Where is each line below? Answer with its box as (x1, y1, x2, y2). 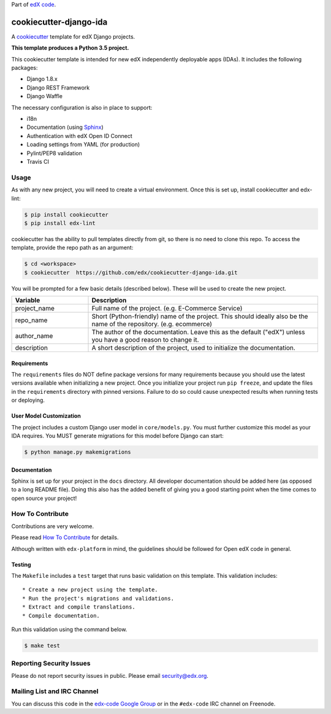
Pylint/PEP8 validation (26, 149, 82, 156)
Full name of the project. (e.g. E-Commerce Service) (91, 304, 243, 313)
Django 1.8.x (26, 75, 58, 83)
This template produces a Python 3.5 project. (11, 44, 129, 52)
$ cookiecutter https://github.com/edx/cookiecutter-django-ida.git (24, 269, 238, 276)
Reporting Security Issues (11, 659, 91, 668)
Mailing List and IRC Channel (11, 687, 99, 696)
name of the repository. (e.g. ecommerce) (91, 320, 213, 328)
